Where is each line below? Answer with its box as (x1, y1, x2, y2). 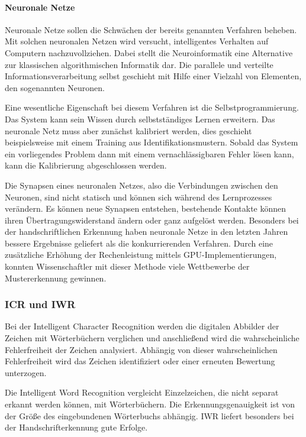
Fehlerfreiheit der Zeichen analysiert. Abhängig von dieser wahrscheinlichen (5, 343, 278, 355)
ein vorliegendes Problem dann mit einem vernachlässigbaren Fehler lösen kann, (5, 147, 294, 160)
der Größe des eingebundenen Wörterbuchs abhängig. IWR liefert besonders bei (5, 409, 294, 422)
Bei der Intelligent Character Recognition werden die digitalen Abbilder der (5, 320, 279, 332)
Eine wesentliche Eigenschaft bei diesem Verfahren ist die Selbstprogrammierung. (5, 101, 299, 114)
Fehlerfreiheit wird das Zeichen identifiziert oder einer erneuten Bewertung (5, 355, 275, 367)
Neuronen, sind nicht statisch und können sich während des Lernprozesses (5, 190, 272, 203)
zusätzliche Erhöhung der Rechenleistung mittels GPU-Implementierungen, (5, 248, 277, 261)
